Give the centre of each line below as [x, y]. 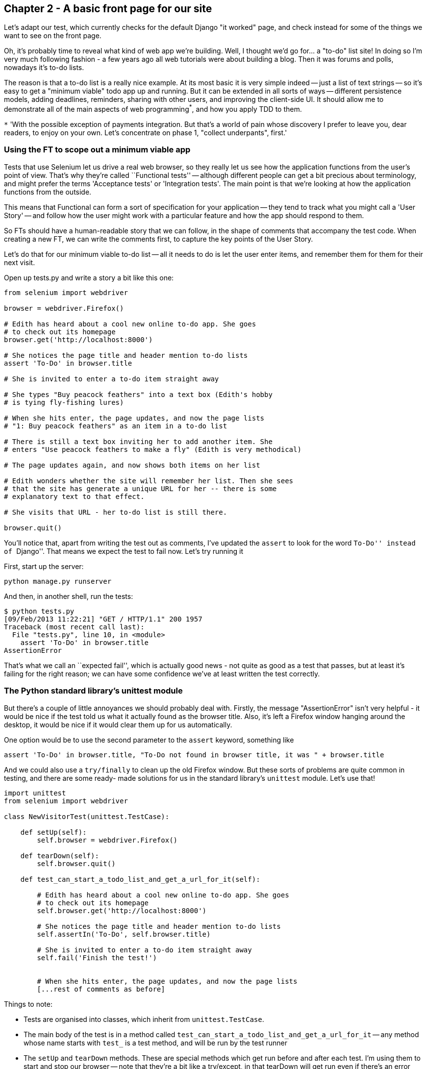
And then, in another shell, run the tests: [69, 596]
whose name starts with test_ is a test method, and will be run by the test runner [156, 1043]
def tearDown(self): [60, 856]
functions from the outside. [48, 192]
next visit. [20, 262]
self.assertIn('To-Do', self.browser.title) [124, 934]
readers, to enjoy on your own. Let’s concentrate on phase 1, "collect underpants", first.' [146, 133]
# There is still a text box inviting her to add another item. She [138, 441]
